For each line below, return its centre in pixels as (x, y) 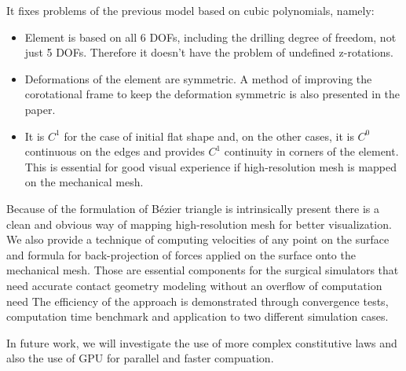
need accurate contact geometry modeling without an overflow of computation (194, 285)
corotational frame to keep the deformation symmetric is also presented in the (212, 94)
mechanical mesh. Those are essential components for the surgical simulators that (203, 270)
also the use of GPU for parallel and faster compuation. (140, 358)
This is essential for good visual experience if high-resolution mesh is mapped (211, 166)
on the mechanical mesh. (84, 182)
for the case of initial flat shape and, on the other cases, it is (209, 136)
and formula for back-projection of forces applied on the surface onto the (181, 254)
